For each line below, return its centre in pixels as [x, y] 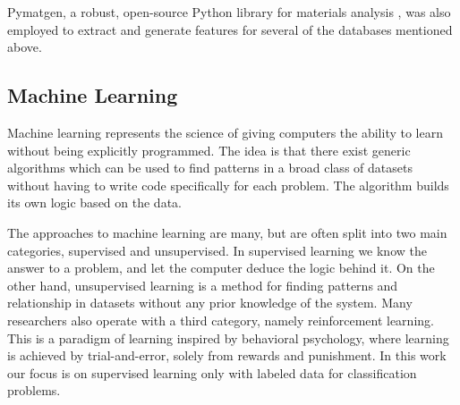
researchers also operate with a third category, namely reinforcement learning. [221, 320]
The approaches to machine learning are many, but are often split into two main [227, 232]
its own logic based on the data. [94, 202]
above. [25, 47]
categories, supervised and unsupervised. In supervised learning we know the [217, 250]
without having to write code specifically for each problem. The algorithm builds [228, 185]
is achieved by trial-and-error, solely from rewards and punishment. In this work [227, 355]
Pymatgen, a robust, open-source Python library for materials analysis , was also [229, 12]
